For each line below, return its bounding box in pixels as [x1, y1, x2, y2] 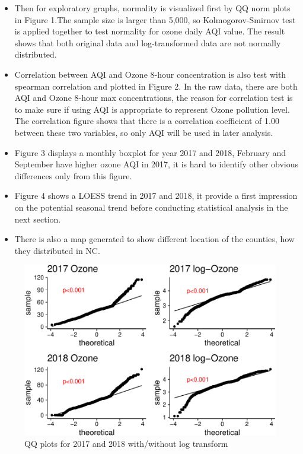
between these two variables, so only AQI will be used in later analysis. [14, 126, 273, 138]
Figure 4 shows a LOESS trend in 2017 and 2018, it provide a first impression [14, 189, 298, 202]
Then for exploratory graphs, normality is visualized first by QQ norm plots [14, 2, 291, 14]
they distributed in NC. [14, 244, 100, 256]
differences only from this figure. [14, 169, 132, 182]
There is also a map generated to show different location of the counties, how [14, 233, 295, 245]
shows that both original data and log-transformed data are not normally [14, 36, 281, 49]
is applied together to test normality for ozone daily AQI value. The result [14, 25, 285, 37]
